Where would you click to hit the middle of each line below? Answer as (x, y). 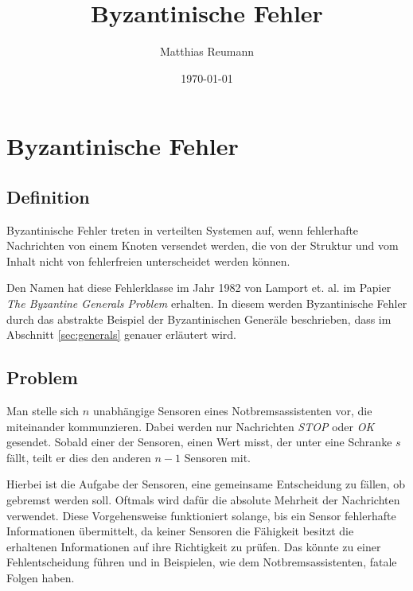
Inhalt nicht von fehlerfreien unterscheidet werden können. (148, 261)
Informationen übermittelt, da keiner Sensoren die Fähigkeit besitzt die (180, 531)
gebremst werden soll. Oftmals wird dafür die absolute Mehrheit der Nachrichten (203, 500)
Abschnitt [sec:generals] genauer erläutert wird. (122, 334)
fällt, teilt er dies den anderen (79, 457)
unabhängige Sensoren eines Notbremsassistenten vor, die (232, 411)
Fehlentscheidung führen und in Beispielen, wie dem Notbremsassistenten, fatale (202, 562)
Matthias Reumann (207, 51)
